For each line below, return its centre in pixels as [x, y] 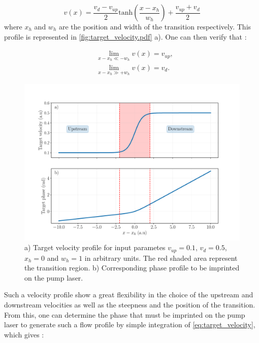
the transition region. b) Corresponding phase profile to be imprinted [132, 268]
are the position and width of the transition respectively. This [155, 26]
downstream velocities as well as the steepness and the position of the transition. [130, 304]
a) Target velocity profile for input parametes [95, 247]
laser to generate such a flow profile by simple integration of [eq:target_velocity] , [130, 324]
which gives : [24, 334]
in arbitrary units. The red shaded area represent [161, 258]
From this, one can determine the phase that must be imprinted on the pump [125, 314]
